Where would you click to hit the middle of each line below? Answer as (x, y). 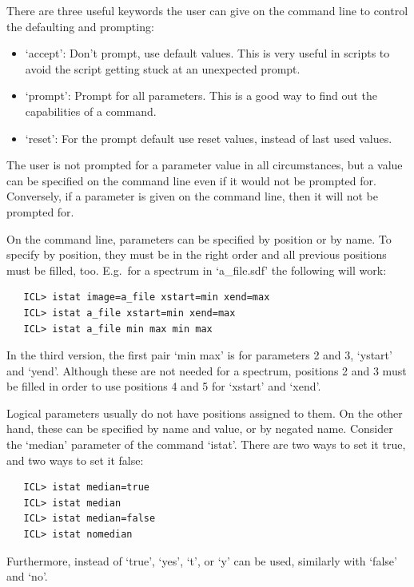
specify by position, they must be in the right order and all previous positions (197, 254)
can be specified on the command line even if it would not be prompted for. (191, 180)
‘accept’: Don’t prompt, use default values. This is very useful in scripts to (207, 53)
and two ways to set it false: (75, 460)
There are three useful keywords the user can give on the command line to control (207, 10)
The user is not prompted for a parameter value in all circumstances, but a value (205, 165)
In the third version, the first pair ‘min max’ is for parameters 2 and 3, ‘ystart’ (199, 355)
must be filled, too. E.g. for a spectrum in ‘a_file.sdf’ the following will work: (197, 270)
